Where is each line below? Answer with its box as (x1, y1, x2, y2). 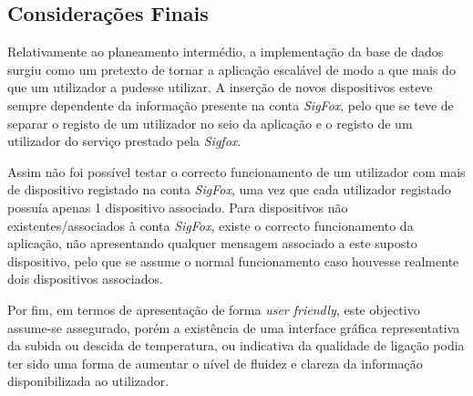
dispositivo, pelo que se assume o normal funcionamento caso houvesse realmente (7, 251, 459, 270)
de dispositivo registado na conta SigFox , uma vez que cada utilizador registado (7, 180, 451, 199)
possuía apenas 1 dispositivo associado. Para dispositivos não (7, 197, 348, 216)
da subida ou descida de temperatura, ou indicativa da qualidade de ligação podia (7, 336, 465, 355)
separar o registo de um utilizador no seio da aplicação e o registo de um (7, 113, 413, 132)
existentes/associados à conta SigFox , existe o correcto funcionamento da (7, 215, 414, 234)
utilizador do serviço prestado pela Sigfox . (7, 131, 242, 151)
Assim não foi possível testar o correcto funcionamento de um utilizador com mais (7, 162, 466, 181)
